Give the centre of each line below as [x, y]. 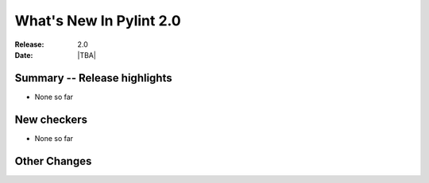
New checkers [51, 119]
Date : [24, 55]
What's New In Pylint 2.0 [98, 21]
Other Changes [53, 161]
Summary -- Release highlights [93, 78]
